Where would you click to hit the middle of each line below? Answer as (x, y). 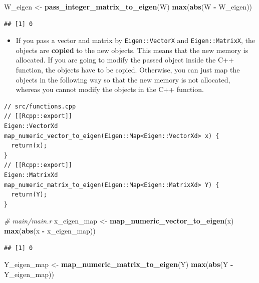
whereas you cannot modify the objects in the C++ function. (110, 89)
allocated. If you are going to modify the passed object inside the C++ (125, 60)
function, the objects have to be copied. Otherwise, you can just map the (128, 70)
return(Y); (29, 195)
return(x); (29, 146)
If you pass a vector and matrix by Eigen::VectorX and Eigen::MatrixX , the (136, 40)
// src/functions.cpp (40, 106)
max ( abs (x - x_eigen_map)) (50, 230)
